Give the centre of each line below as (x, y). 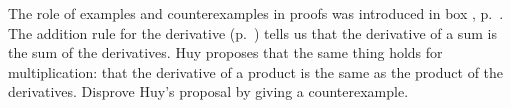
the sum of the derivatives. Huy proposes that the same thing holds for (225, 52)
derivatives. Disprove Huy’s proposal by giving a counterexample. (208, 91)
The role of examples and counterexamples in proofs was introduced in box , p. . (256, 13)
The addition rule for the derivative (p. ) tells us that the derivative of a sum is (252, 32)
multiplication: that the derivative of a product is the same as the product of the (256, 71)
